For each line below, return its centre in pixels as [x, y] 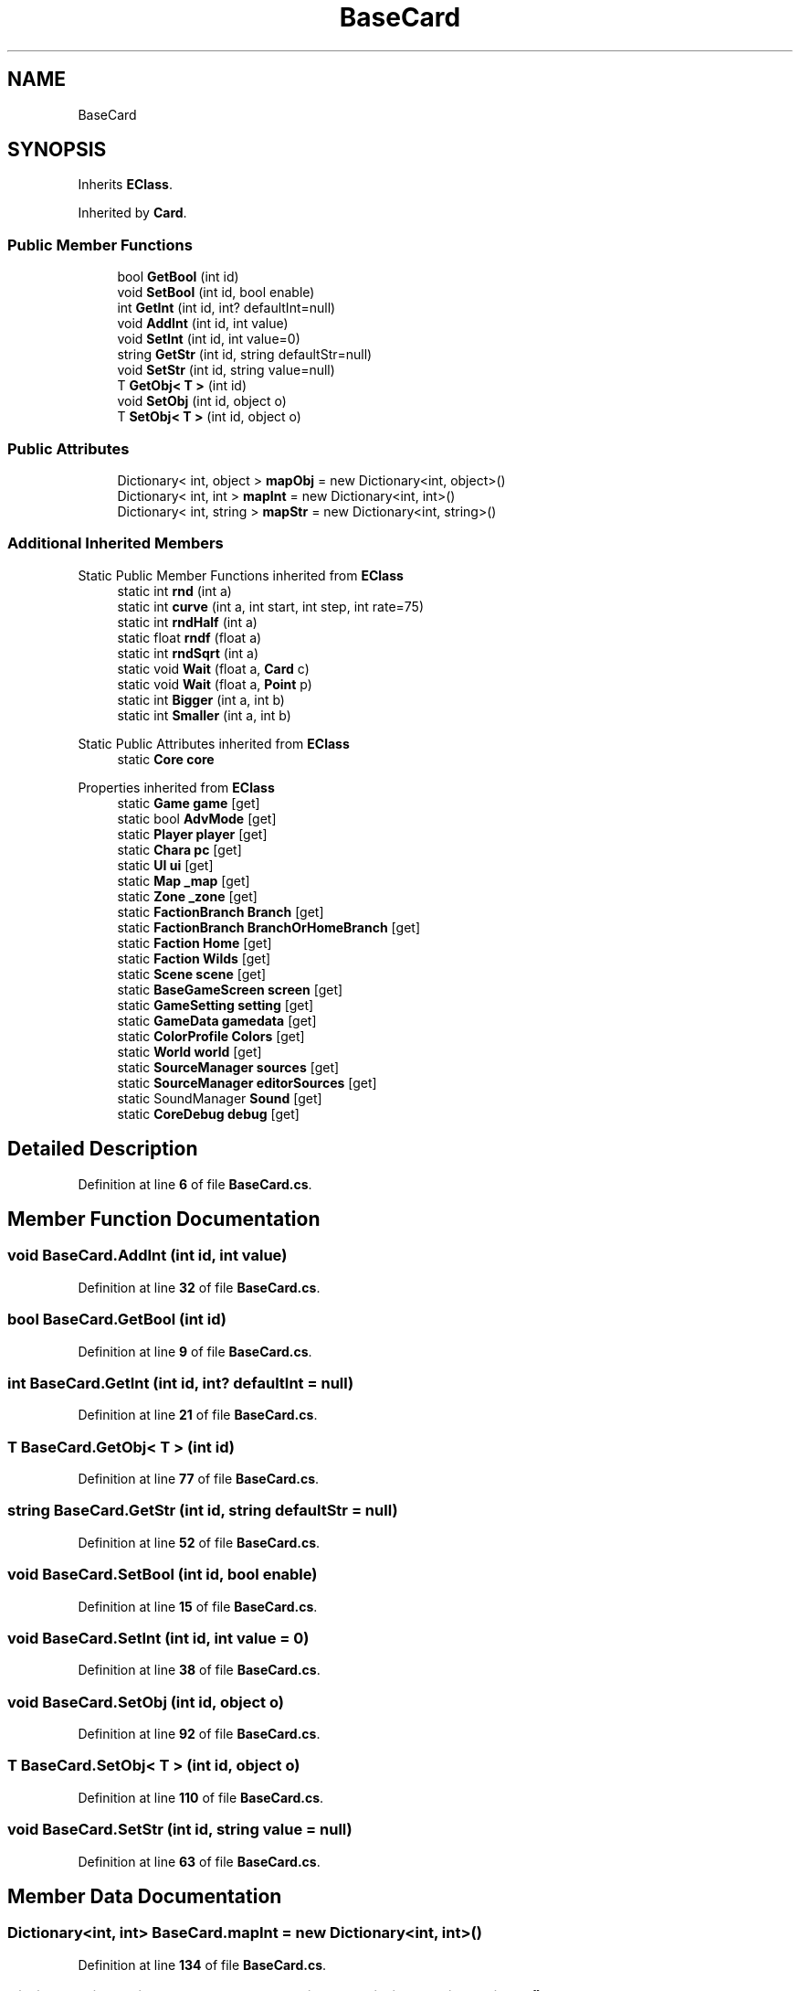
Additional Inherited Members [116, 543]
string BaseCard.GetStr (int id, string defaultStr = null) [203, 1511]
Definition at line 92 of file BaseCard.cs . [199, 1734]
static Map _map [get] [184, 880]
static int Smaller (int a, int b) [204, 715]
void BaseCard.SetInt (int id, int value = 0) [158, 1638]
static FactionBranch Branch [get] [221, 911]
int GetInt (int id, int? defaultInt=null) [226, 308]
